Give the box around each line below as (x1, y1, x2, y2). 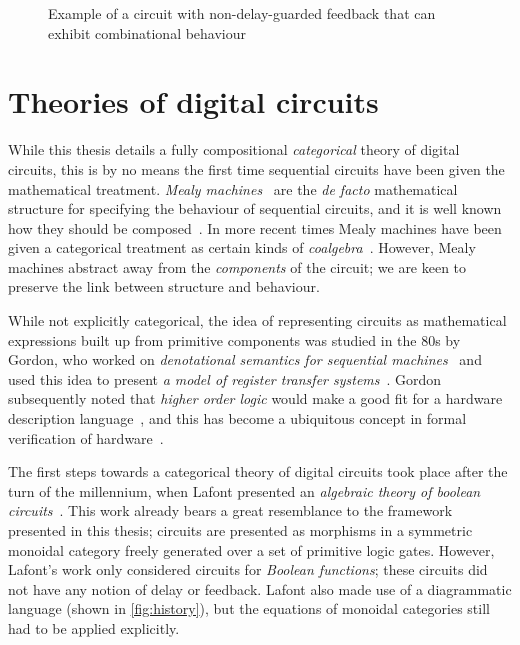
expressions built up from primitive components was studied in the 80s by (8, 329, 461, 350)
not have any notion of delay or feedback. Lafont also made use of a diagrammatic (8, 578, 512, 599)
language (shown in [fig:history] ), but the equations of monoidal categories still (8, 598, 490, 619)
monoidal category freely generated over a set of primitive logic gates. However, (8, 539, 495, 560)
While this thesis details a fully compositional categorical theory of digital (8, 139, 460, 160)
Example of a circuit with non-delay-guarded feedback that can (48, 3, 436, 23)
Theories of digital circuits (8, 81, 379, 122)
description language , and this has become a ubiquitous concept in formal (8, 408, 467, 429)
